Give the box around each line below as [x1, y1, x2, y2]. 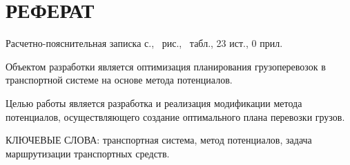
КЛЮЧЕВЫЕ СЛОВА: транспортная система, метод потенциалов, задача [6, 133, 312, 147]
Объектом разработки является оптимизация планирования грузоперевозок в [6, 59, 326, 73]
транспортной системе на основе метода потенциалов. [6, 72, 233, 87]
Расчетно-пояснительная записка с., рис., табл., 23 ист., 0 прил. [6, 36, 283, 50]
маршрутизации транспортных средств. [6, 146, 170, 160]
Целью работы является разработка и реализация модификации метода [6, 95, 302, 110]
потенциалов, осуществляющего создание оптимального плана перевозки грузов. [6, 109, 345, 124]
